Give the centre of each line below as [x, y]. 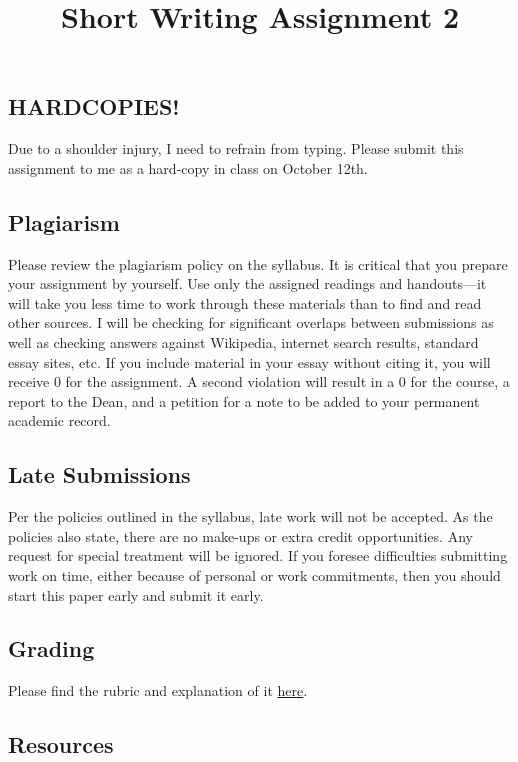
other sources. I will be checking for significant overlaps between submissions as [251, 322]
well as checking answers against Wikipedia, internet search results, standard [243, 341]
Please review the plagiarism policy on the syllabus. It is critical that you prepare [258, 263]
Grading [51, 648]
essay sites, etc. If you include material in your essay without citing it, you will [249, 361]
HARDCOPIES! [94, 106]
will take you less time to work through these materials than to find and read [245, 302]
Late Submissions [99, 474]
